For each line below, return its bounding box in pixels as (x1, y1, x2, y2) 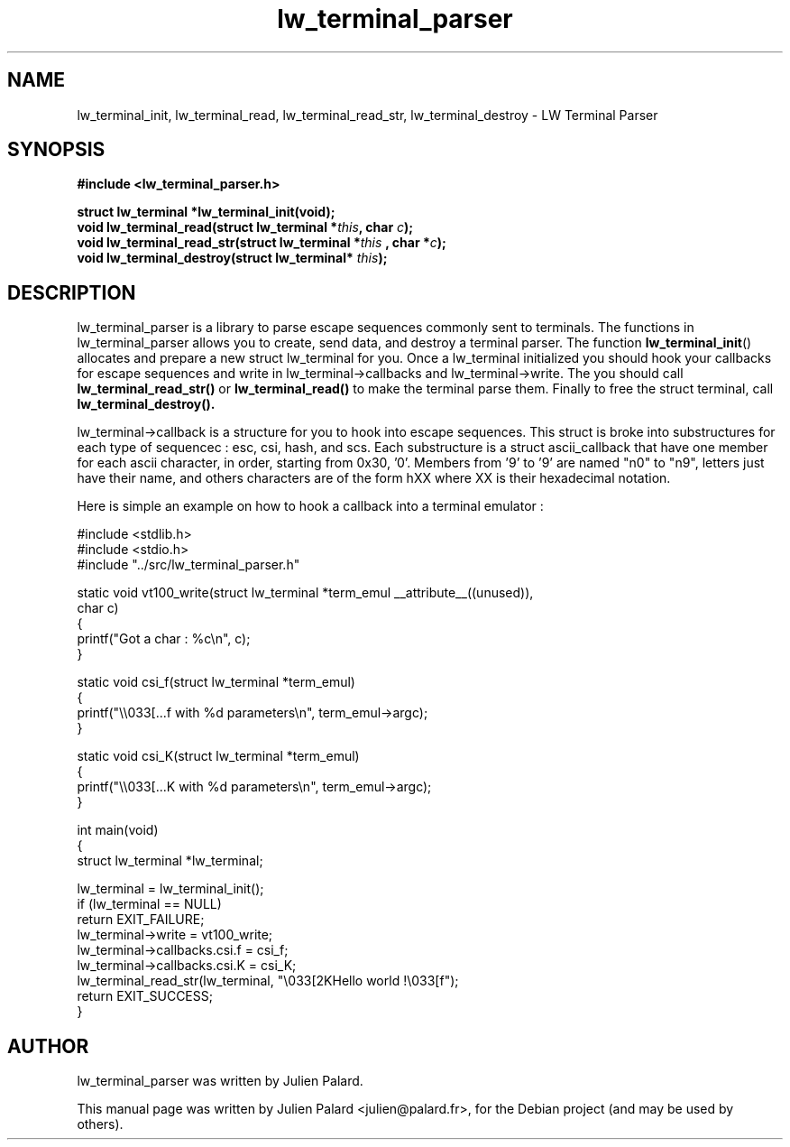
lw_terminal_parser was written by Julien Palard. (77, 1073, 363, 1089)
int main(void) (77, 822, 159, 838)
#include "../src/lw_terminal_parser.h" (77, 557, 300, 573)
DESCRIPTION (7, 281, 136, 304)
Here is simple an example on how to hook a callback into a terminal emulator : (77, 498, 544, 514)
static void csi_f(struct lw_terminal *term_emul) (77, 674, 355, 690)
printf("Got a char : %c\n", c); (77, 631, 251, 647)
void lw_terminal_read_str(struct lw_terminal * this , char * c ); (77, 235, 446, 251)
